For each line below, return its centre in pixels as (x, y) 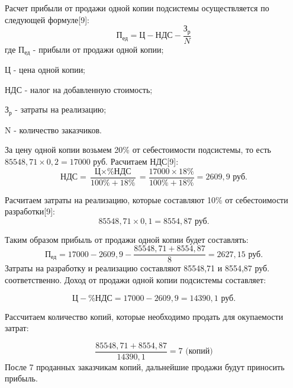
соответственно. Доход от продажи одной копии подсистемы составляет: (136, 280)
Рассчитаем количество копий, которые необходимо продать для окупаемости (144, 316)
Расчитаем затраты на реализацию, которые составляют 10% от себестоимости (146, 199)
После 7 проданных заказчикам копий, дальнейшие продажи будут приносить (145, 366)
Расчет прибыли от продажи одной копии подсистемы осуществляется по (137, 8)
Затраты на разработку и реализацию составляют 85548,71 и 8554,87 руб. (137, 268)
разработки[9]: (30, 211)
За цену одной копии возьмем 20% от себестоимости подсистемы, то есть (138, 150)
